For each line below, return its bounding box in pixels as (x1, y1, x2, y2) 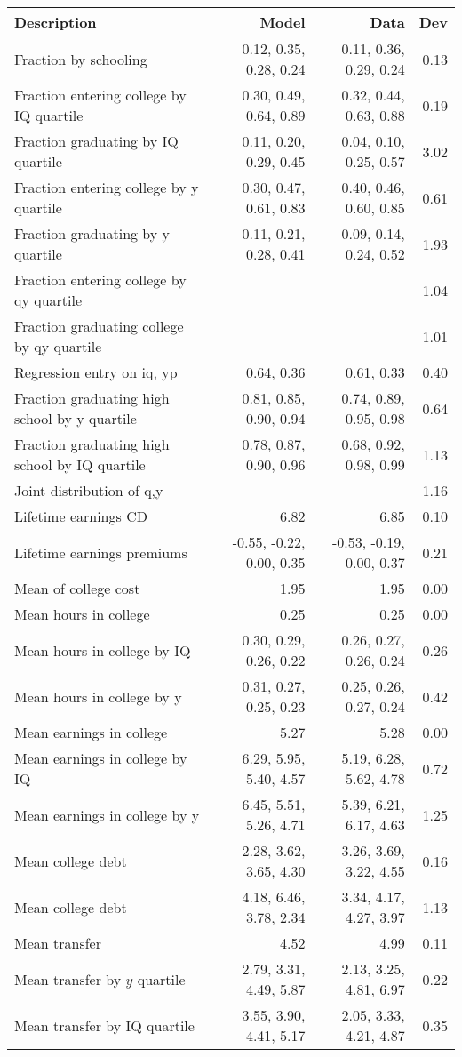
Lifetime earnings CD (14, 506, 147, 526)
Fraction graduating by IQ (14, 131, 179, 151)
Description (14, 12, 97, 32)
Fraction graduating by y (14, 223, 171, 244)
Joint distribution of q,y (14, 480, 163, 500)
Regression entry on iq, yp (14, 362, 178, 382)
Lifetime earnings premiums (14, 541, 187, 563)
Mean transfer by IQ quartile (14, 1014, 195, 1036)
